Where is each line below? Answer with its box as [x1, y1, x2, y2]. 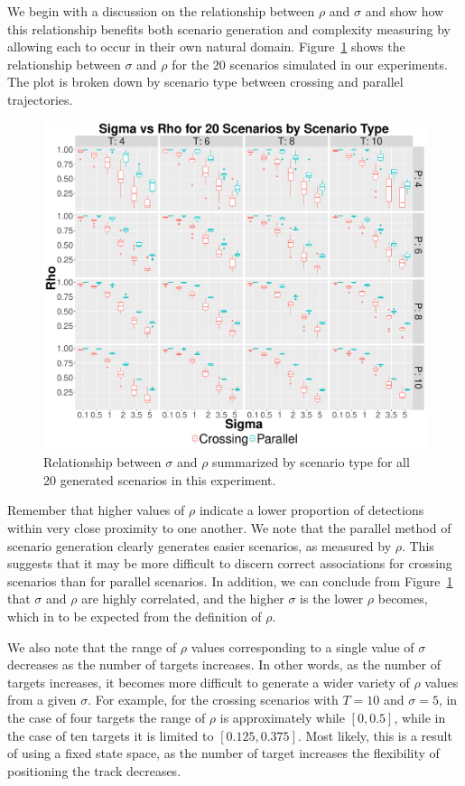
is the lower [300, 589, 364, 608]
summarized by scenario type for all [212, 453, 410, 472]
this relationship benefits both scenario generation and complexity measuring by [7, 19, 451, 38]
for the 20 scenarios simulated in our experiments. [172, 54, 448, 73]
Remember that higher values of [7, 501, 185, 519]
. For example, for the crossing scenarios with [88, 690, 339, 709]
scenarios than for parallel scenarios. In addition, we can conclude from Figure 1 [7, 571, 453, 590]
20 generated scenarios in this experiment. [43, 470, 276, 489]
